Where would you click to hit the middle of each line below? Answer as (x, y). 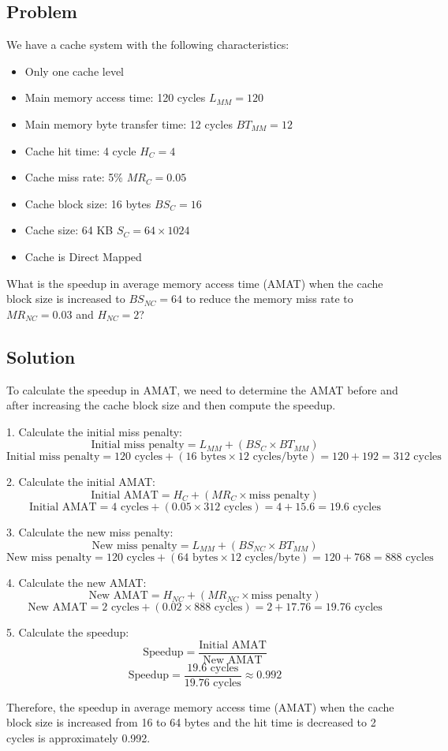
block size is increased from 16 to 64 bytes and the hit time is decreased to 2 (191, 722)
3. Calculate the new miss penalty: (90, 531)
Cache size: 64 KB (69, 230)
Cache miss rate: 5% (74, 177)
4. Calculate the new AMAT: (77, 582)
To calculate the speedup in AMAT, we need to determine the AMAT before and (202, 389)
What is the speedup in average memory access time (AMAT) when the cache (195, 283)
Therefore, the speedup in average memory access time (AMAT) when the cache (200, 706)
